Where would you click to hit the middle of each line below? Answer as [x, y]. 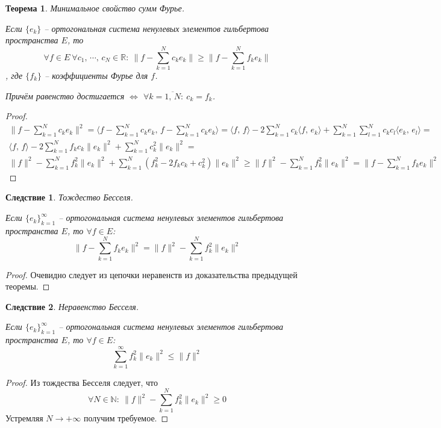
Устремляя [24, 417]
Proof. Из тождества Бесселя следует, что [82, 382]
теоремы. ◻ [28, 286]
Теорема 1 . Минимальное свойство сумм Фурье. [95, 8]
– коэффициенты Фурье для [96, 75]
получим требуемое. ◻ [126, 417]
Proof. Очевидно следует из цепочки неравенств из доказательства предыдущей [152, 274]
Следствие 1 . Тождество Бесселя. [69, 197]
